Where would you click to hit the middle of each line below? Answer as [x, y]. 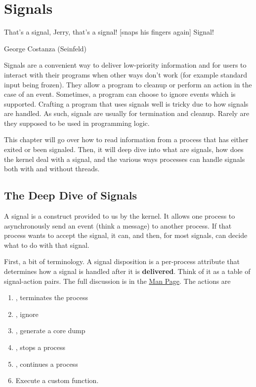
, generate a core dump [50, 330]
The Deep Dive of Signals [70, 195]
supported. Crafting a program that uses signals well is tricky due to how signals [126, 103]
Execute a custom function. [57, 380]
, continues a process [47, 364]
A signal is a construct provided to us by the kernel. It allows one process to [120, 216]
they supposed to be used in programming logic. [77, 123]
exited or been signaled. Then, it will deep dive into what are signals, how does [124, 149]
